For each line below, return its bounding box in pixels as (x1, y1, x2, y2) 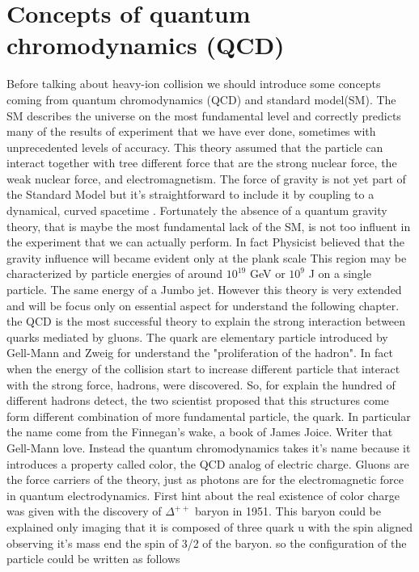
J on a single (308, 265, 371, 282)
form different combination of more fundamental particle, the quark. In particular (6, 407, 411, 424)
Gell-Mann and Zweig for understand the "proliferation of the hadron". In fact (6, 344, 393, 361)
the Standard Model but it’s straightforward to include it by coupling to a (6, 186, 375, 203)
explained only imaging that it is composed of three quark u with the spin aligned (6, 518, 413, 535)
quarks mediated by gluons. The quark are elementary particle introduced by (6, 328, 388, 345)
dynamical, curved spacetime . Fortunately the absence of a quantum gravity (6, 202, 387, 219)
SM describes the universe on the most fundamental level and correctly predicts (6, 107, 401, 124)
